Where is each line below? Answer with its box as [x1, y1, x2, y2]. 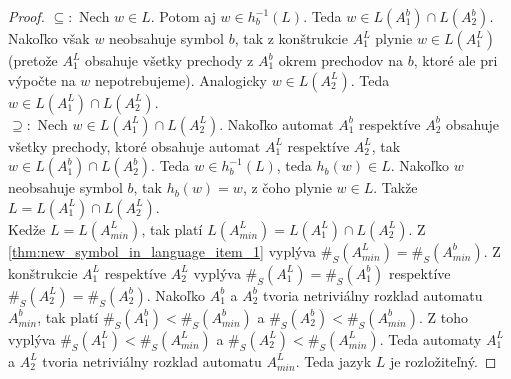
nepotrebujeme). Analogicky [95, 69, 267, 90]
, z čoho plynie [242, 177, 332, 198]
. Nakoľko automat [219, 113, 334, 134]
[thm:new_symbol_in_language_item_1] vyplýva [8, 240, 317, 261]
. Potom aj [150, 6, 216, 26]
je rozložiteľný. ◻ [389, 350, 497, 371]
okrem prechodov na [278, 50, 403, 70]
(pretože [8, 50, 58, 70]
